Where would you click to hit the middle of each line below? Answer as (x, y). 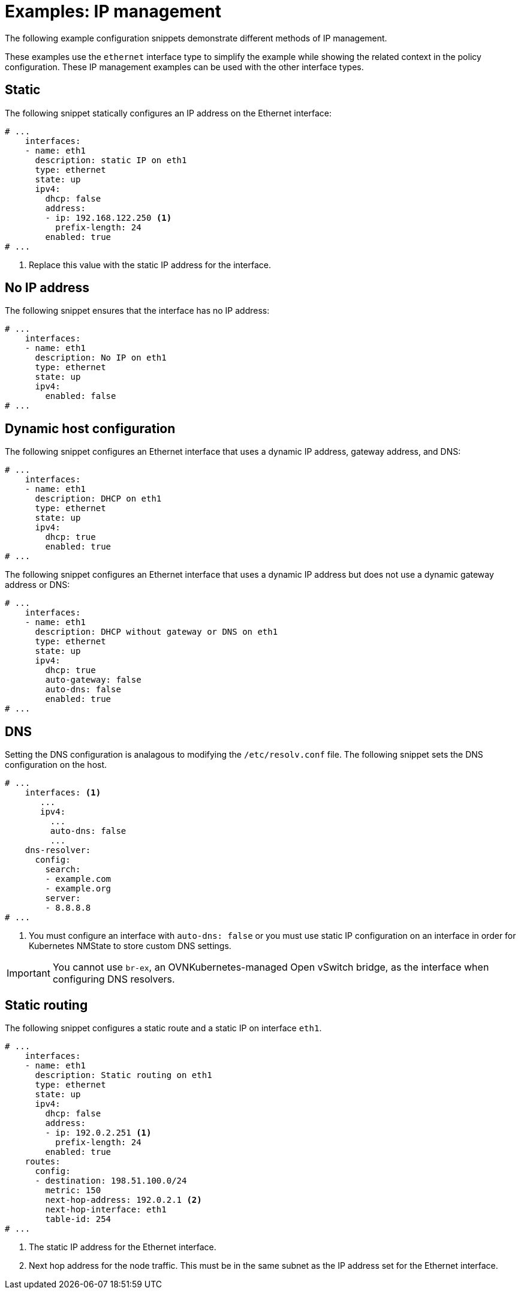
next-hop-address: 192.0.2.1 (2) (124, 1200)
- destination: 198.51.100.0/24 (111, 1180)
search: (63, 870)
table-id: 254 (78, 1219)
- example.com (78, 879)
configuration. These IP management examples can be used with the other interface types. (184, 67)
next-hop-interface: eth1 (106, 1209)
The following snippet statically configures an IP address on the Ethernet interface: (168, 113)
